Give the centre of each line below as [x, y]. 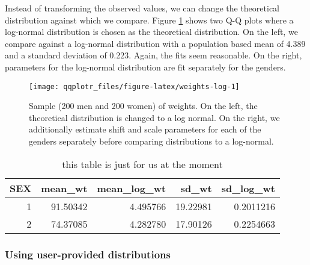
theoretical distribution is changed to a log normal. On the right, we [154, 117]
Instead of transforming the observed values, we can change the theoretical [142, 8]
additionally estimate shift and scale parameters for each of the [145, 129]
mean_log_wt [132, 188]
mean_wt [64, 188]
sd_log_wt [248, 188]
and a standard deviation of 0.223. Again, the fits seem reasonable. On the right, [153, 55]
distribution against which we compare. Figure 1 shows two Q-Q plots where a [149, 20]
